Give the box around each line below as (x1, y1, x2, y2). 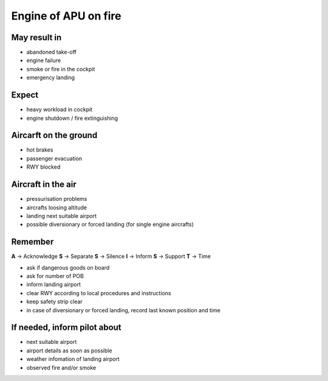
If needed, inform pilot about (11, 323, 121, 333)
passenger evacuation (26, 155, 83, 162)
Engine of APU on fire (11, 9, 121, 23)
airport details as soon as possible (26, 347, 112, 354)
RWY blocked (26, 163, 61, 170)
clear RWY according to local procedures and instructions (26, 289, 171, 296)
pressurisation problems (26, 195, 87, 203)
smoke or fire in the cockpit (26, 65, 95, 72)
